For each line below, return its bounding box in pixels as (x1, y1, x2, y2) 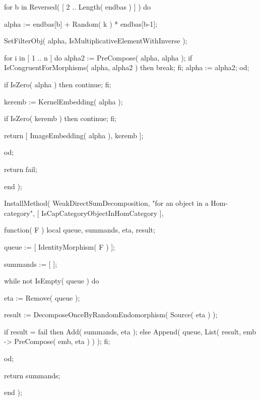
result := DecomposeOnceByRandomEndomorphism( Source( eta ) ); (4, 309, 218, 320)
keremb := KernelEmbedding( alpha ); (4, 96, 123, 106)
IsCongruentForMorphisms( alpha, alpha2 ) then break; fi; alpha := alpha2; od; (4, 62, 249, 73)
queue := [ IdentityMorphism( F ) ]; (4, 241, 115, 252)
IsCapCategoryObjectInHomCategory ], (41, 207, 164, 218)
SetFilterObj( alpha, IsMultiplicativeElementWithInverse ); (4, 35, 187, 46)
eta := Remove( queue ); (4, 292, 80, 303)
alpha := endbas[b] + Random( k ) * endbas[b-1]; (4, 18, 158, 29)
